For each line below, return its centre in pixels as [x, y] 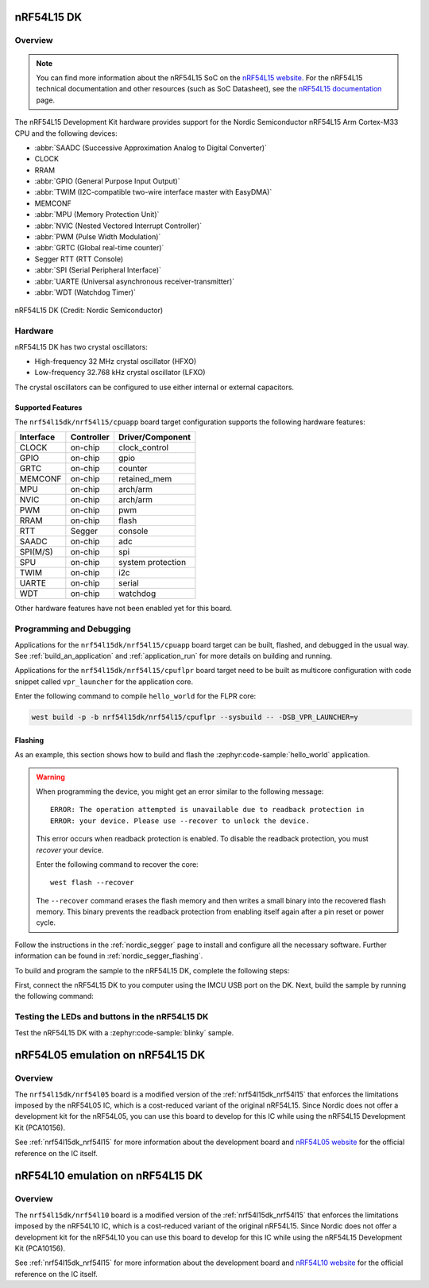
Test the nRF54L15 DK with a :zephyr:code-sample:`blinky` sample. [124, 1032]
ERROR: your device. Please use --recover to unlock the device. [180, 821]
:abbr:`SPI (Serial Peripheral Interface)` [98, 270]
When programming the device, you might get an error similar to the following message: [180, 791]
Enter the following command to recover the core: [117, 864]
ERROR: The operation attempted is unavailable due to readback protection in [207, 810]
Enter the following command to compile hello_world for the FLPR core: [135, 696]
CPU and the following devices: [66, 133]
